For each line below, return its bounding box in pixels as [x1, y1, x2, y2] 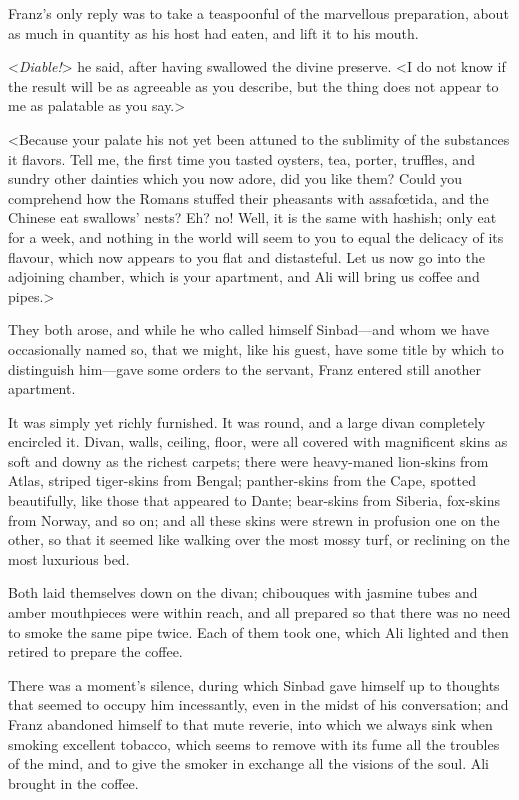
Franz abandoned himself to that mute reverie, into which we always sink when [8, 714, 493, 734]
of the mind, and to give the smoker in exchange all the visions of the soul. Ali [8, 753, 489, 774]
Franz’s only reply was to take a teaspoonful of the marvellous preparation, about [8, 3, 509, 23]
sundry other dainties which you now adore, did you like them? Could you [8, 168, 463, 189]
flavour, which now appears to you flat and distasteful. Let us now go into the [8, 246, 485, 267]
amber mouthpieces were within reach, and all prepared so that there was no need [8, 602, 511, 623]
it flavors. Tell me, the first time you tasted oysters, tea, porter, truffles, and [8, 148, 475, 169]
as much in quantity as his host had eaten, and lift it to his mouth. [8, 22, 419, 43]
